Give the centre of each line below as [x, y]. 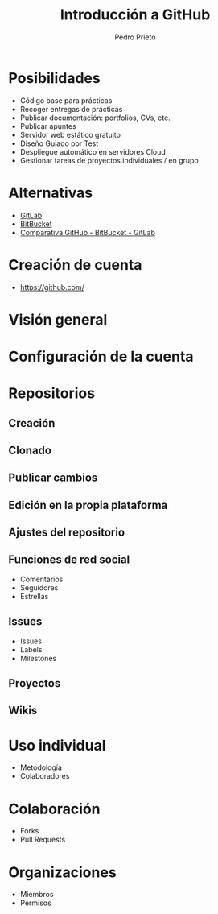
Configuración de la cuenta [101, 356]
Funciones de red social [69, 560]
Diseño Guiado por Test [59, 143]
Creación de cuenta [75, 265]
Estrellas [34, 596]
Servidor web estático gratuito [70, 134]
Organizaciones [62, 872]
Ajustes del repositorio [67, 533]
